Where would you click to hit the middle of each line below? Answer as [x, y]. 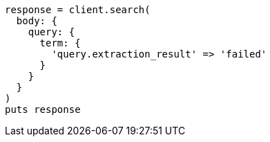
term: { [60, 43]
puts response [43, 109]
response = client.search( [78, 10]
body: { [37, 21]
